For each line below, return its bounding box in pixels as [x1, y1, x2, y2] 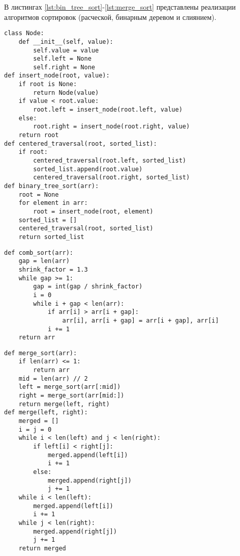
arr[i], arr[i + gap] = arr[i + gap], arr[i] [62, 316, 219, 324]
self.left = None [33, 55, 92, 63]
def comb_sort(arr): [4, 249, 74, 256]
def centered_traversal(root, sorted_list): [4, 140, 157, 147]
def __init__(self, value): [18, 38, 113, 45]
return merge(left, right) [18, 400, 110, 408]
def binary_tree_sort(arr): [4, 182, 99, 190]
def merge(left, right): [4, 409, 88, 416]
